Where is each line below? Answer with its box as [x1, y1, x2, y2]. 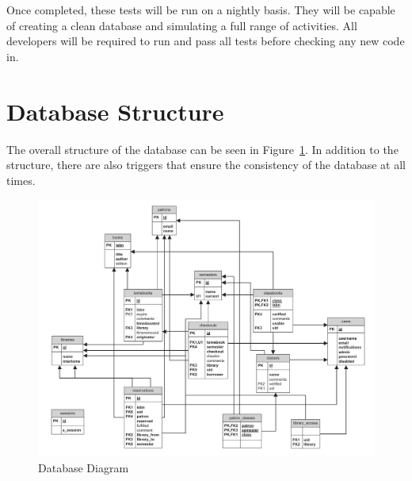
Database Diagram [38, 460, 129, 476]
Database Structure [6, 94, 224, 127]
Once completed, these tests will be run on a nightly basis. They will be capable [6, 2, 395, 17]
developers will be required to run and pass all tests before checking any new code [6, 33, 405, 49]
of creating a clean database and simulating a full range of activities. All [6, 17, 357, 33]
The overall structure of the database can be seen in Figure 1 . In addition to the [6, 140, 399, 157]
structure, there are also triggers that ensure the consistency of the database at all [6, 156, 406, 173]
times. [6, 171, 36, 188]
